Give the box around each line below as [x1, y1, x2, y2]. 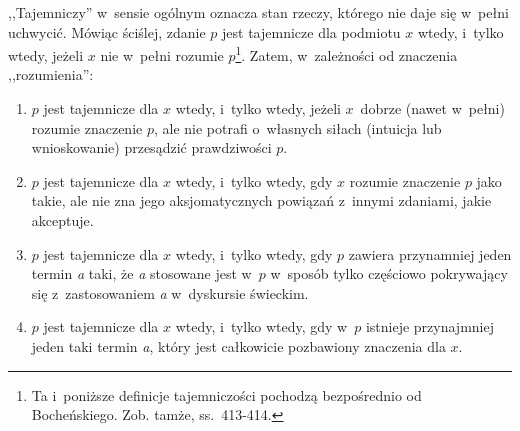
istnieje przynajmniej [365, 316, 494, 337]
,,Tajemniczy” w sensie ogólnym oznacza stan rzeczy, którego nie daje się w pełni [8, 2, 509, 22]
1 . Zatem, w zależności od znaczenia [235, 42, 458, 65]
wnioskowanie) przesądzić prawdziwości [31, 137, 272, 158]
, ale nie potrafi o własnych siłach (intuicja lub [153, 117, 442, 138]
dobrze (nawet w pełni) [360, 98, 505, 119]
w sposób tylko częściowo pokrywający [270, 263, 508, 284]
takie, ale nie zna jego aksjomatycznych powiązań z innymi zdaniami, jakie [31, 190, 492, 211]
